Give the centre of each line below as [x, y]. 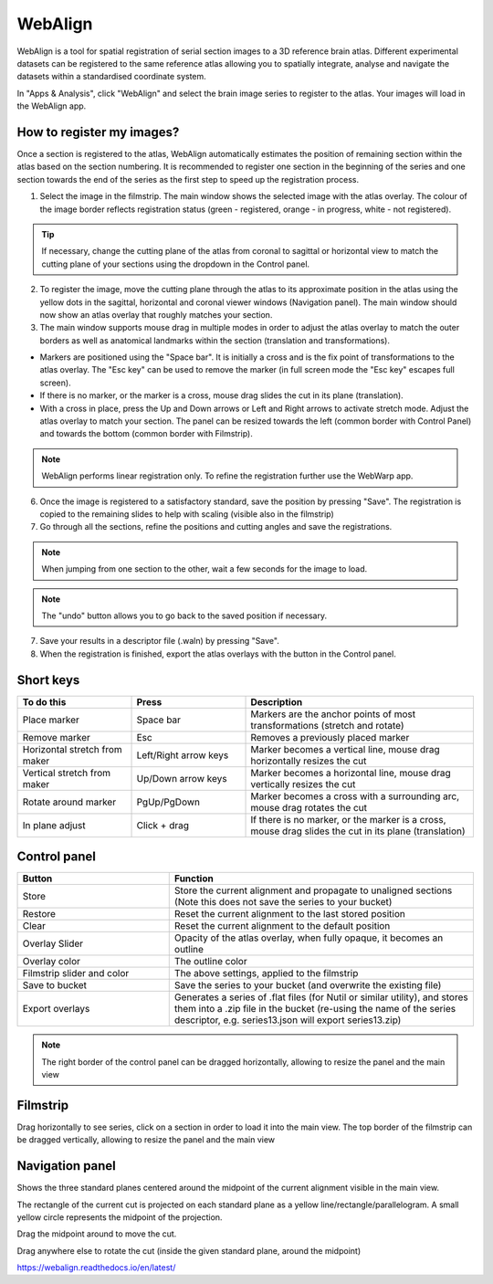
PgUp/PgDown [168, 802]
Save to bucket [54, 985]
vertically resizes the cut [303, 784]
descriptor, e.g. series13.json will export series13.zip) [288, 1020]
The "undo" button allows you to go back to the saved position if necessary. [184, 616]
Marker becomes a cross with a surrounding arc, [355, 796]
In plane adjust [54, 825]
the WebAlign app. [52, 106]
